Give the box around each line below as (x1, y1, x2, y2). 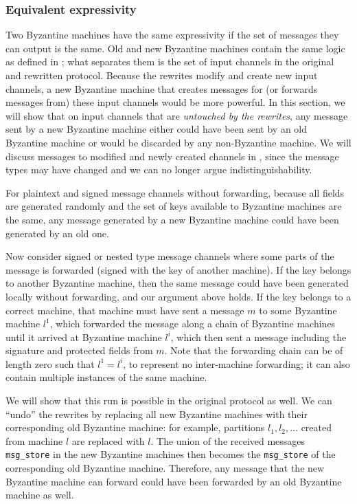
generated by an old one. (5, 226, 109, 240)
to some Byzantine (259, 303, 337, 317)
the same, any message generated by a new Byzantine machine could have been (5, 212, 339, 226)
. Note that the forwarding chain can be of (164, 343, 343, 358)
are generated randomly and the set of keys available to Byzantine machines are (5, 199, 342, 213)
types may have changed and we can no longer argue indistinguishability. (5, 162, 312, 177)
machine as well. (5, 487, 74, 502)
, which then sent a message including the (170, 329, 347, 344)
